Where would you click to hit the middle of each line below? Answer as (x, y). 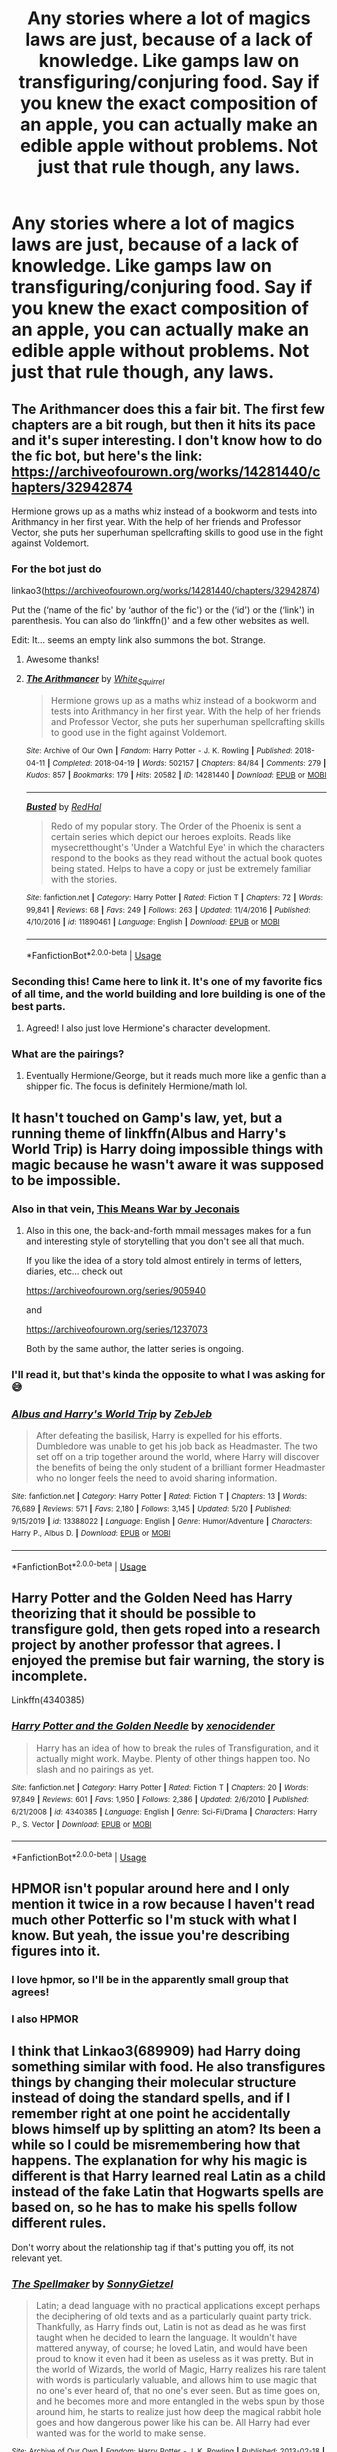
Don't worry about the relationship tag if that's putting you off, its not (152, 2247)
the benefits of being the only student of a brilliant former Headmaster (180, 1468)
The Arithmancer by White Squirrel (95, 680)
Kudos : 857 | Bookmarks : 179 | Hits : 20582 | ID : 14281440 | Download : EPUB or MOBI (176, 775)
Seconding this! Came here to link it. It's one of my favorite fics (167, 981)
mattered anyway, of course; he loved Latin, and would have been (171, 2348)
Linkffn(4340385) (48, 1700)
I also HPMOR (45, 2019)
